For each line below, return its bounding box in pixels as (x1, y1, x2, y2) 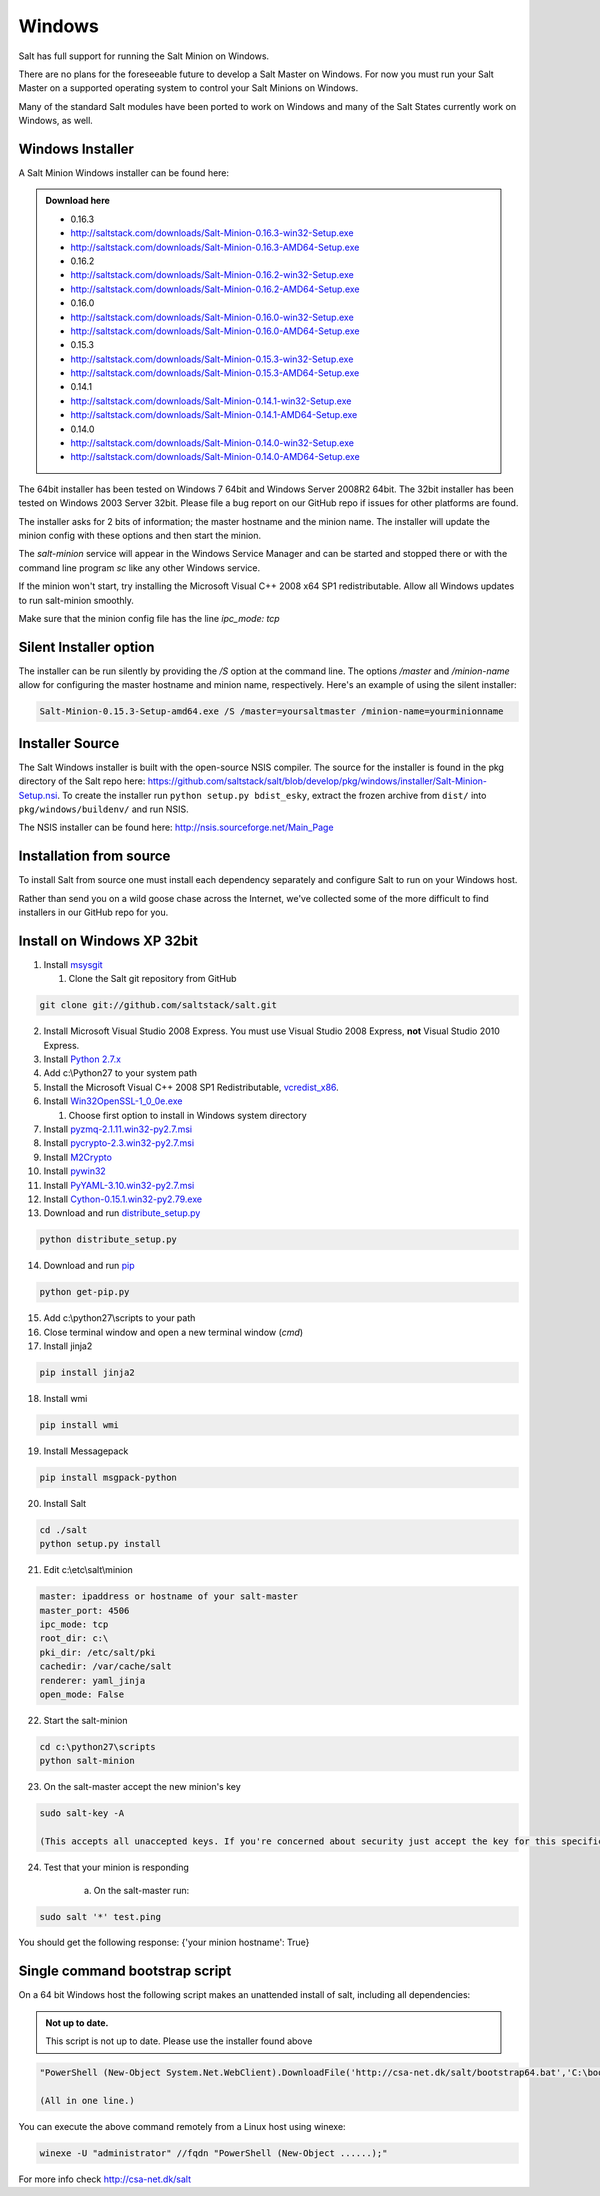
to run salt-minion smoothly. (18, 594, 135, 606)
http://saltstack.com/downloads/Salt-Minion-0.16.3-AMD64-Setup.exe (70, 241, 360, 253)
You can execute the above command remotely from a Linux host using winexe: (18, 2120, 346, 2132)
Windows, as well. (18, 115, 94, 127)
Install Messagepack (43, 1445, 129, 1457)
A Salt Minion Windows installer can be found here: (18, 167, 230, 179)
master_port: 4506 (39, 1605, 130, 1616)
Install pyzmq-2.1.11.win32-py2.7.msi (43, 1123, 193, 1135)
